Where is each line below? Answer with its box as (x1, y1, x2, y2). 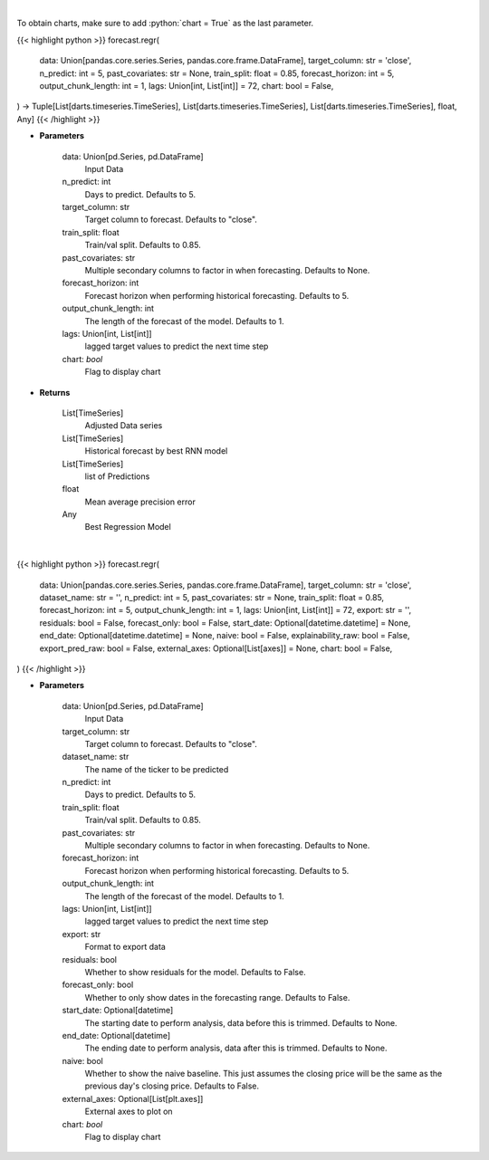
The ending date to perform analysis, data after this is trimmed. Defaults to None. (84, 1042, 388, 1054)
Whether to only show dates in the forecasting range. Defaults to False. (84, 992, 350, 1002)
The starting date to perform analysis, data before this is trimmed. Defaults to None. (84, 1017, 398, 1028)
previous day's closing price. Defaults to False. (84, 1080, 260, 1091)
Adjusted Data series (84, 420, 163, 431)
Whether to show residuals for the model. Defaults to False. (84, 966, 307, 977)
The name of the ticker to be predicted (84, 763, 229, 774)
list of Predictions (84, 471, 150, 482)
